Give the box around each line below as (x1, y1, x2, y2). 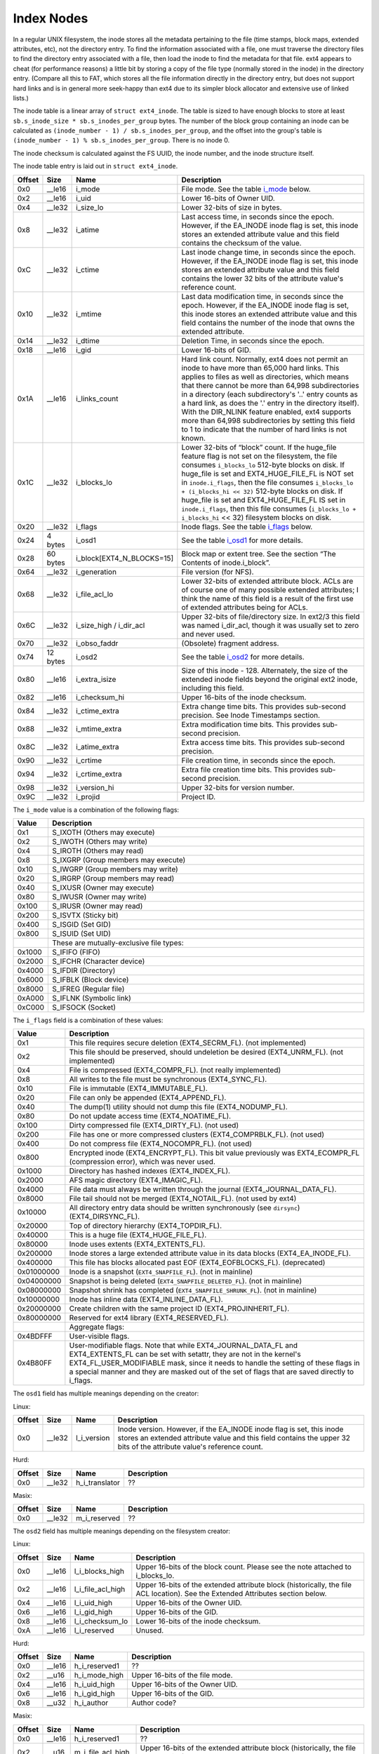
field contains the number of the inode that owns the (181, 318, 355, 328)
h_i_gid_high (74, 1689, 115, 1699)
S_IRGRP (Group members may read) (52, 873, 175, 883)
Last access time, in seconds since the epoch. (181, 211, 335, 221)
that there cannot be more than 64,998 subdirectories (181, 380, 359, 390)
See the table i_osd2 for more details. (181, 652, 305, 662)
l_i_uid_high (74, 1598, 112, 1607)
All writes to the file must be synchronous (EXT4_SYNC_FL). (69, 1074, 267, 1084)
